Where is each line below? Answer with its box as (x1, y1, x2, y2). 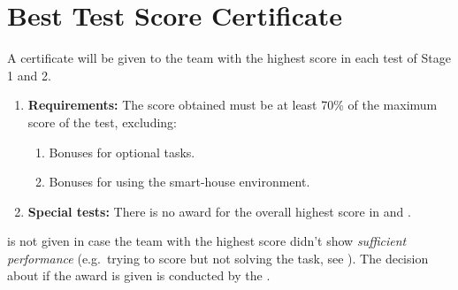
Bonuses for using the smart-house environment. (49, 172, 310, 191)
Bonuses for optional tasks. (49, 142, 195, 161)
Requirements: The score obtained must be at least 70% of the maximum (27, 95, 438, 114)
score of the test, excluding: (27, 112, 177, 131)
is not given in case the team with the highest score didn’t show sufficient (7, 232, 407, 250)
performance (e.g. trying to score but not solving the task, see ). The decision (7, 248, 429, 267)
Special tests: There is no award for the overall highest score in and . (27, 202, 411, 220)
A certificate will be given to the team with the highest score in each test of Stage (7, 49, 451, 67)
